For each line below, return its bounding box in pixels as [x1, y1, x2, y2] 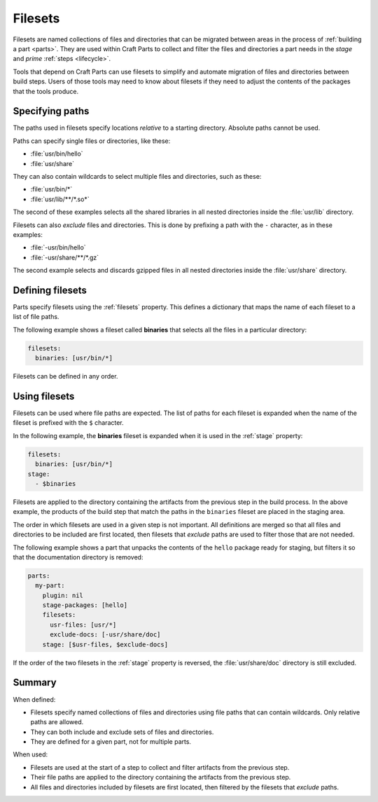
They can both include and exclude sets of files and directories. [30, 728, 214, 736]
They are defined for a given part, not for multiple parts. [30, 738, 192, 746]
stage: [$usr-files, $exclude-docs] [42, 640, 168, 648]
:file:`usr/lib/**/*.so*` [30, 195, 90, 203]
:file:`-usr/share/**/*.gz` [30, 253, 99, 261]
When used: [13, 750, 48, 759]
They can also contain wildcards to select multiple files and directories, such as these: [13, 172, 262, 180]
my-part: [35, 582, 65, 590]
